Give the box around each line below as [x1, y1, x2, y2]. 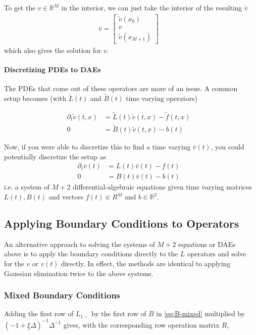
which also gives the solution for [4, 45, 102, 55]
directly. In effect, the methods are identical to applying [61, 258, 231, 269]
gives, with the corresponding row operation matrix [63, 319, 219, 330]
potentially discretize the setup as [4, 151, 106, 161]
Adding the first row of [4, 308, 74, 319]
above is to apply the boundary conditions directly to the [4, 248, 178, 259]
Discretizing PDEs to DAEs [4, 64, 101, 75]
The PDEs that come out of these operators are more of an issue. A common [4, 83, 238, 94]
